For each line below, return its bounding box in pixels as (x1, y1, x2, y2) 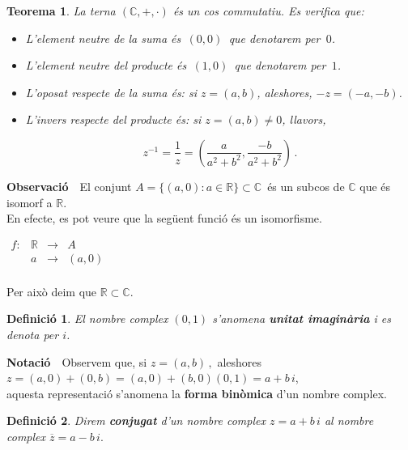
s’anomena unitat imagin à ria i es (212, 310, 391, 327)
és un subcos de (267, 177, 345, 194)
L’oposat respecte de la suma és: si (25, 83, 197, 100)
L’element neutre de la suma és (25, 29, 181, 46)
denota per (6, 326, 59, 343)
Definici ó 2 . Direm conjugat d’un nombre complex (6, 412, 266, 429)
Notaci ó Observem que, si (6, 353, 147, 370)
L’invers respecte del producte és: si (25, 111, 202, 128)
